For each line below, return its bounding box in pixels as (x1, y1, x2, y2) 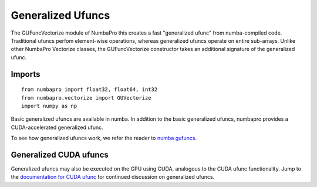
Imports (11, 69, 41, 79)
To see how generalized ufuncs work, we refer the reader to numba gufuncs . (11, 135, 197, 142)
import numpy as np (21, 103, 77, 109)
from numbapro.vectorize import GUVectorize (21, 94, 152, 101)
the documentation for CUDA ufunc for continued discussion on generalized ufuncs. (11, 174, 215, 181)
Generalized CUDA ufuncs (11, 149, 109, 159)
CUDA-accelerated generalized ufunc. (11, 124, 104, 131)
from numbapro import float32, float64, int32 (21, 86, 158, 93)
